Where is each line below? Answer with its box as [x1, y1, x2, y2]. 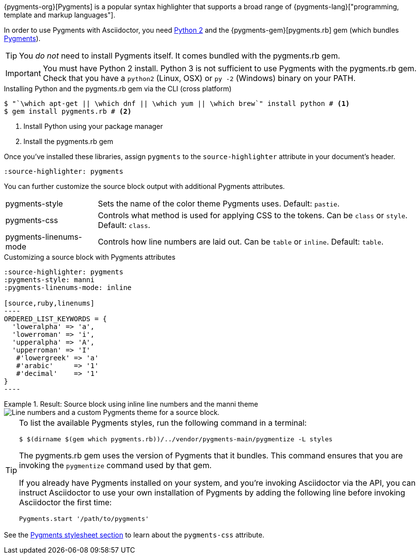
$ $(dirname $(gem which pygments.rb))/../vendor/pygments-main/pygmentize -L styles [19, 435, 333, 443]
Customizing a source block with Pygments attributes [4, 253, 176, 261]
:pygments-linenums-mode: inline [4, 284, 132, 291]
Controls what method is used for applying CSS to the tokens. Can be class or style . [98, 210, 408, 220]
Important [5, 68, 41, 78]
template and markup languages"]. [4, 11, 116, 19]
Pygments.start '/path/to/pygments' [19, 515, 149, 522]
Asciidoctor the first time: [19, 497, 112, 507]
